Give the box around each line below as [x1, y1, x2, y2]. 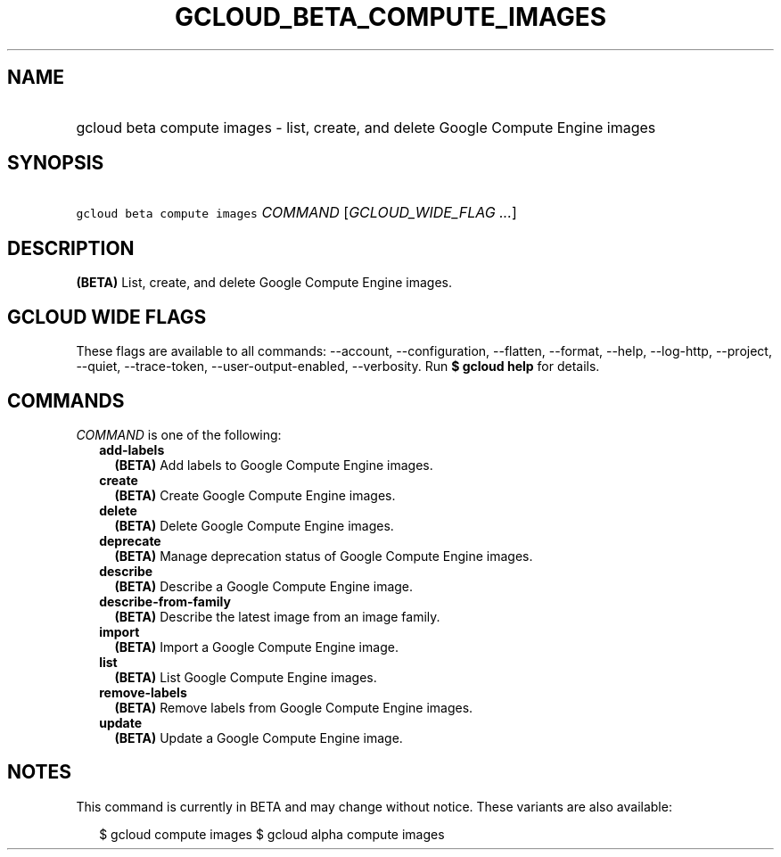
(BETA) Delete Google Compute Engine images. [114, 517, 394, 533]
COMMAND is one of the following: [76, 426, 282, 442]
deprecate [99, 532, 161, 548]
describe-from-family [99, 593, 231, 609]
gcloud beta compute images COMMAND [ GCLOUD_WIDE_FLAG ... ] [76, 203, 517, 222]
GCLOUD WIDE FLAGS [7, 305, 207, 328]
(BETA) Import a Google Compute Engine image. [114, 639, 399, 655]
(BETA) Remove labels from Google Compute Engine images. [114, 699, 473, 715]
